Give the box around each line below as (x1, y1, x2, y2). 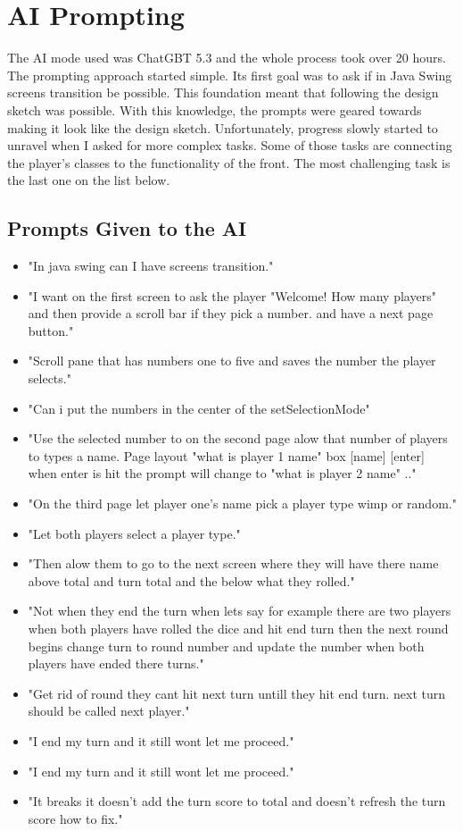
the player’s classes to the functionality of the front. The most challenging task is (7, 153, 451, 172)
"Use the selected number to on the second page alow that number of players (28, 429, 448, 448)
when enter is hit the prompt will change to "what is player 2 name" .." (28, 464, 417, 483)
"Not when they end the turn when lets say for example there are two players (28, 601, 451, 620)
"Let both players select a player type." (28, 524, 241, 542)
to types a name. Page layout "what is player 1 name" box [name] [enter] (28, 446, 425, 465)
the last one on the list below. (7, 171, 170, 189)
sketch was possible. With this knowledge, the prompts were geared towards (7, 100, 422, 119)
